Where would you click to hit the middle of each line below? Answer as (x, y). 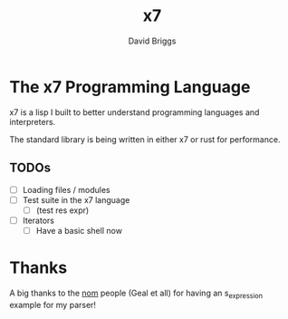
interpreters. (33, 121)
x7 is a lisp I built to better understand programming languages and (134, 112)
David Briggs (152, 41)
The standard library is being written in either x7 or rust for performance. (145, 139)
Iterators (38, 220)
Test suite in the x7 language (76, 199)
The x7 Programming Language (130, 87)
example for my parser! (53, 304)
